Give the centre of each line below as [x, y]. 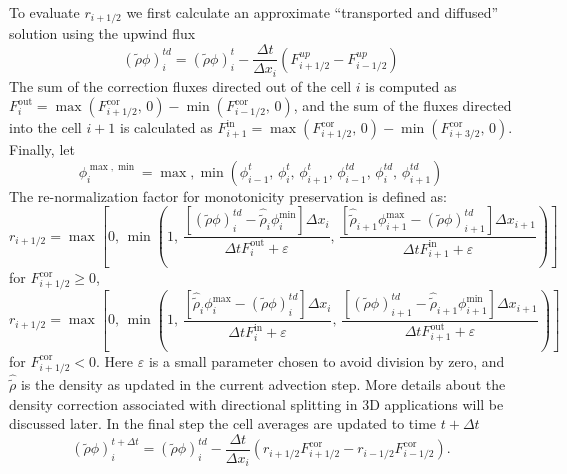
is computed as [411, 85]
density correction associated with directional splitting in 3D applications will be [256, 403]
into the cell [45, 127]
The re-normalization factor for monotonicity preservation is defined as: [228, 195]
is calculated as [166, 127]
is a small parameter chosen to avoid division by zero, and [326, 360]
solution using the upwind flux [102, 33]
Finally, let [42, 149]
